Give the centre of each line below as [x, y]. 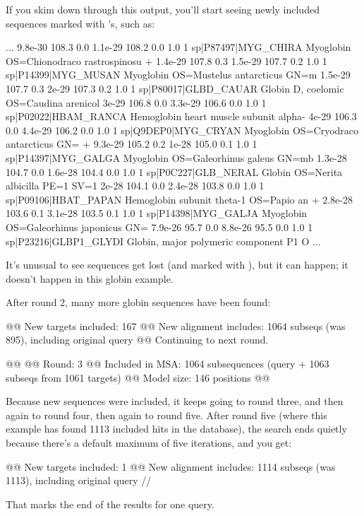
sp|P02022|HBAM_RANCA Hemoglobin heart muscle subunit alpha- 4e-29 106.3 [181, 116]
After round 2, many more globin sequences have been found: [138, 302]
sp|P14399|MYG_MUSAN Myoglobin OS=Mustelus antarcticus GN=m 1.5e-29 [178, 75]
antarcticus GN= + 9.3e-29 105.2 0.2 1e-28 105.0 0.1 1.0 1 [132, 144]
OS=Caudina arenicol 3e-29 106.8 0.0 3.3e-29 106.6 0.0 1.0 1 [136, 102]
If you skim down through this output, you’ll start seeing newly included [163, 9]
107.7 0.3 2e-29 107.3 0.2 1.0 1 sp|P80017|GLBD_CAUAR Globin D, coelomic [175, 88]
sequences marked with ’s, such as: [80, 23]
